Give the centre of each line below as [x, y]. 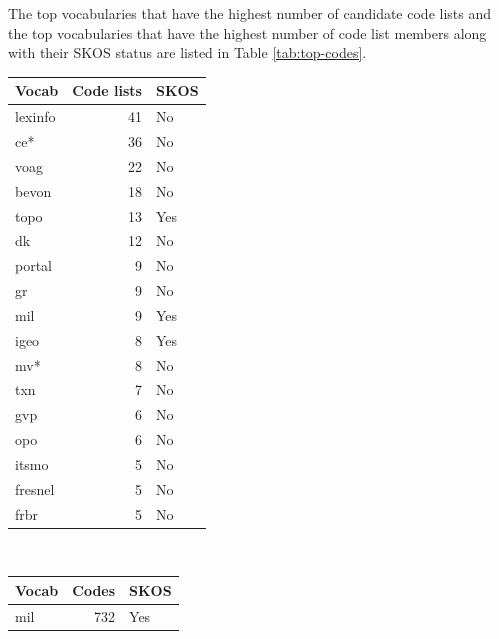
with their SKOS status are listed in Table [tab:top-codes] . [187, 52]
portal [34, 265]
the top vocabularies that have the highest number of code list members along [247, 32]
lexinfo [35, 116]
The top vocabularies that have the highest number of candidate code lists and [249, 13]
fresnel [35, 488]
